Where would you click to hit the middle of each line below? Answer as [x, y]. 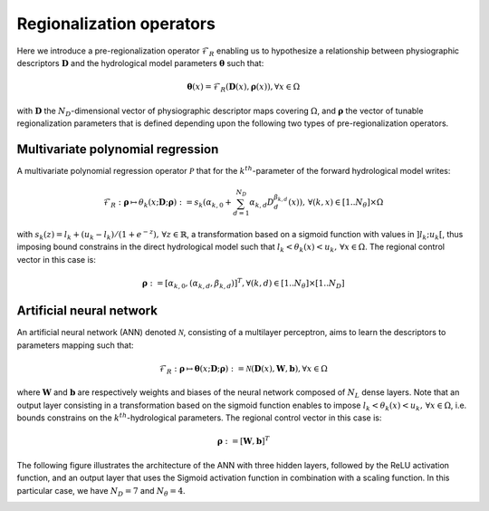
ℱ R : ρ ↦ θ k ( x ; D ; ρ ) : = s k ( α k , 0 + [168, 203]
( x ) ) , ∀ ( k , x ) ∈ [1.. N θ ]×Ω [336, 203]
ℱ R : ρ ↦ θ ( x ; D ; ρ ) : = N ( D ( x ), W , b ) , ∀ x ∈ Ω [243, 370]
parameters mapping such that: [76, 345]
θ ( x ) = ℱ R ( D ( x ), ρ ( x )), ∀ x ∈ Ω [244, 88]
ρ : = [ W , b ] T [244, 441]
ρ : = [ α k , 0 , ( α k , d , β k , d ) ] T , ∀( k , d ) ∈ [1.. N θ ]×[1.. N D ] [243, 283]
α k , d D [262, 203]
